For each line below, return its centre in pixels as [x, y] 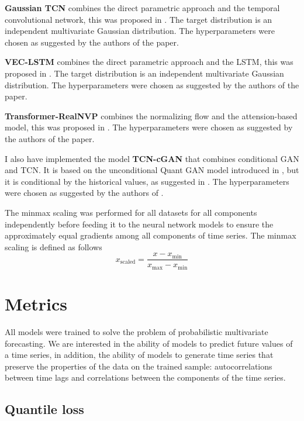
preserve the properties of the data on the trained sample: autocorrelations [139, 366]
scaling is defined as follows [53, 246]
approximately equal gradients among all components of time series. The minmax [151, 235]
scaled [128, 262]
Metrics [36, 303]
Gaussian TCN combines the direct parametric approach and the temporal [142, 8]
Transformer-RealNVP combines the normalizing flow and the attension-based [151, 115]
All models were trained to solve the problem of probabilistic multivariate [137, 331]
